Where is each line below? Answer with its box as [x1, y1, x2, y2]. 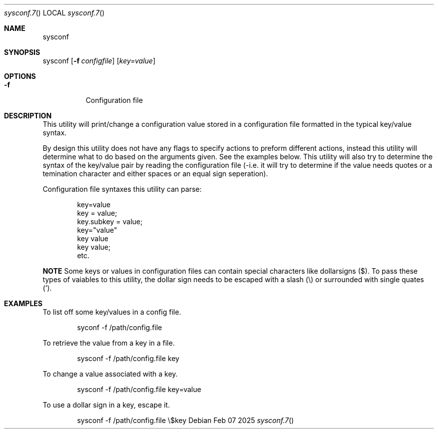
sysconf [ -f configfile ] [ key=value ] [42, 56, 155, 65]
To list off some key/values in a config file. [42, 308, 181, 316]
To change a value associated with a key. [42, 370, 178, 378]
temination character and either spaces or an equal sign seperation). [42, 169, 268, 178]
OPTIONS [4, 72, 36, 80]
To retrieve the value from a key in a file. [42, 339, 175, 347]
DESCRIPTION [4, 111, 52, 120]
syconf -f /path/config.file [77, 323, 162, 332]
